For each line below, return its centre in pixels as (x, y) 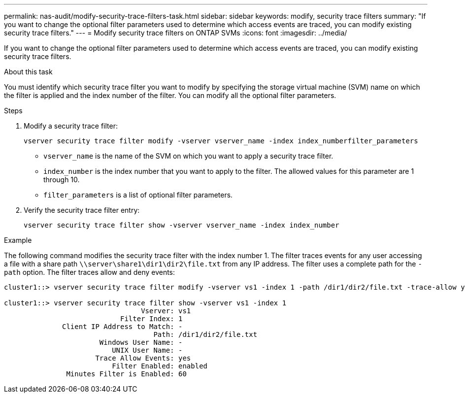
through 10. (62, 180)
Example (18, 240)
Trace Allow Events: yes (143, 358)
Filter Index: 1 (151, 319)
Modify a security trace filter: (71, 126)
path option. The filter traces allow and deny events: (90, 272)
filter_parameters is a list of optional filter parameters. (138, 195)
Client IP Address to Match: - (122, 327)
